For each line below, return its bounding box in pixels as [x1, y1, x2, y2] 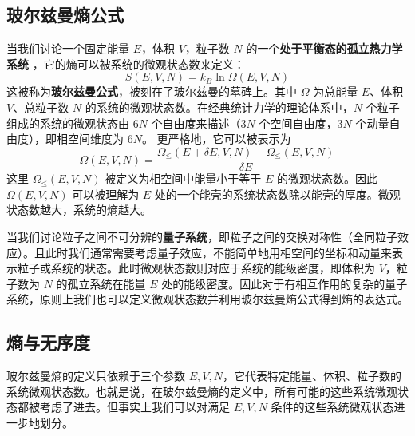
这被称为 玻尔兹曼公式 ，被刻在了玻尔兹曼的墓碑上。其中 [6, 83, 297, 100]
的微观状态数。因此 [276, 170, 377, 187]
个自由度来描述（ [151, 114, 241, 131]
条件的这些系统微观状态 [271, 398, 394, 415]
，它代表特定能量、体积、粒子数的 [222, 367, 401, 384]
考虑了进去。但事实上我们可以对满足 [39, 398, 230, 415]
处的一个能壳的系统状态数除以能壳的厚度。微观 [154, 185, 401, 202]
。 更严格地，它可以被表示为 [141, 130, 291, 147]
